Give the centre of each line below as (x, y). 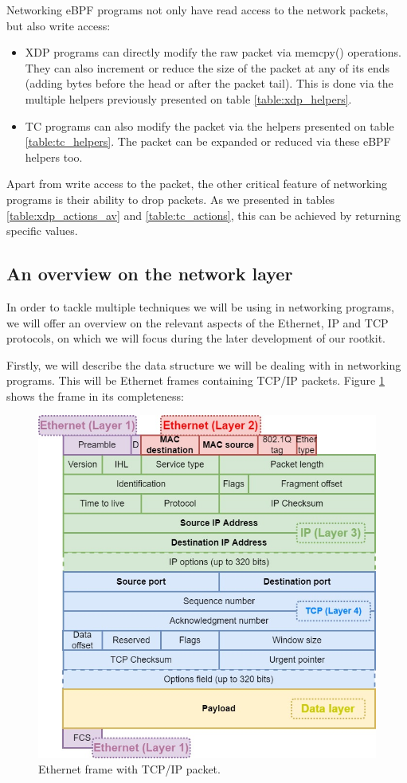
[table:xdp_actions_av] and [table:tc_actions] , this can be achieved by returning (204, 215)
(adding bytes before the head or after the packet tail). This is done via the (209, 83)
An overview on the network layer (150, 274)
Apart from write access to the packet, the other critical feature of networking (197, 184)
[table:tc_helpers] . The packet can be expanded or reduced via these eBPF (208, 141)
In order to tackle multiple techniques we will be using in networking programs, (200, 306)
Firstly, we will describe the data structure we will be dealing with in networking (204, 364)
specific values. (42, 231)
